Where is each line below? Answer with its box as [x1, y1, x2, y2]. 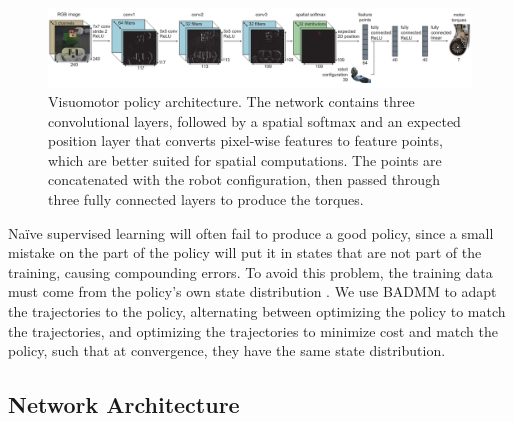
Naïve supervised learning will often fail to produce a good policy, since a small [8, 222, 494, 243]
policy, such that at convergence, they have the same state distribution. [8, 340, 446, 361]
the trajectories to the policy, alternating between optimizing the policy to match [8, 301, 506, 322]
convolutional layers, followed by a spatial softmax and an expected [48, 110, 461, 131]
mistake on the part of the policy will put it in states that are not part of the [8, 242, 482, 263]
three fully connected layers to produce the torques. [48, 189, 364, 210]
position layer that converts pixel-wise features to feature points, [48, 130, 443, 151]
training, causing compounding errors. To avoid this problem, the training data [8, 261, 493, 282]
